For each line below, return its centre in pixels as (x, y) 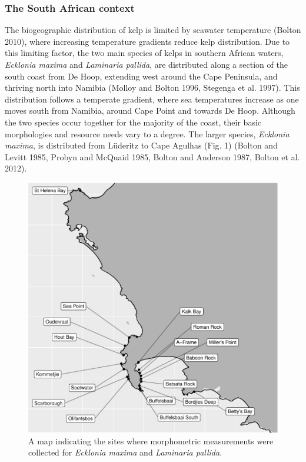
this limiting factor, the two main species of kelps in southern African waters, (144, 53)
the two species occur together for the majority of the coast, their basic (133, 122)
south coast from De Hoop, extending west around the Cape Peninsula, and (141, 76)
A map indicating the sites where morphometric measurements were (151, 440)
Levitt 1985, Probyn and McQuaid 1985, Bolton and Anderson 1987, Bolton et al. (152, 156)
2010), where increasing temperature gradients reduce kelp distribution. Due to (147, 41)
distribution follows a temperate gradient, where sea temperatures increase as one (152, 99)
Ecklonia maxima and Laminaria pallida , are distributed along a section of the (146, 64)
